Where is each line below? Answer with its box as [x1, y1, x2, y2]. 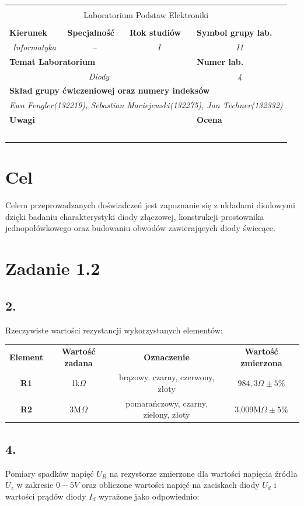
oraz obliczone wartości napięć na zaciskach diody [81, 479, 260, 491]
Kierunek [9, 26, 47, 39]
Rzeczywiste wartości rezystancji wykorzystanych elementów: [5, 323, 223, 336]
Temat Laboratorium [9, 55, 96, 67]
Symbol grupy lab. [197, 26, 272, 39]
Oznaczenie [144, 350, 190, 363]
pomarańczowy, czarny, [125, 397, 208, 409]
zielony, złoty [143, 408, 190, 421]
